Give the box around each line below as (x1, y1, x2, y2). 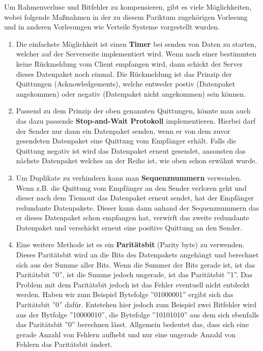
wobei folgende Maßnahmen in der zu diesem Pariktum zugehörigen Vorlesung (4, 11, 248, 22)
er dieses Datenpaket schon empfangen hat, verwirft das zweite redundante (16, 212, 249, 223)
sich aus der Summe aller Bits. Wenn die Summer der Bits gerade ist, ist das (16, 259, 255, 270)
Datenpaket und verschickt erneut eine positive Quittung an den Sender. (16, 222, 243, 232)
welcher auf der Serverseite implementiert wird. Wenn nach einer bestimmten (16, 48, 256, 59)
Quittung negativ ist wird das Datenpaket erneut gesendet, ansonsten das (16, 145, 246, 156)
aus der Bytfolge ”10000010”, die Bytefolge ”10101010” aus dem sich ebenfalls (16, 309, 259, 319)
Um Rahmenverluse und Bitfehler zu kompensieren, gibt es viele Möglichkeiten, (4, 2, 252, 12)
